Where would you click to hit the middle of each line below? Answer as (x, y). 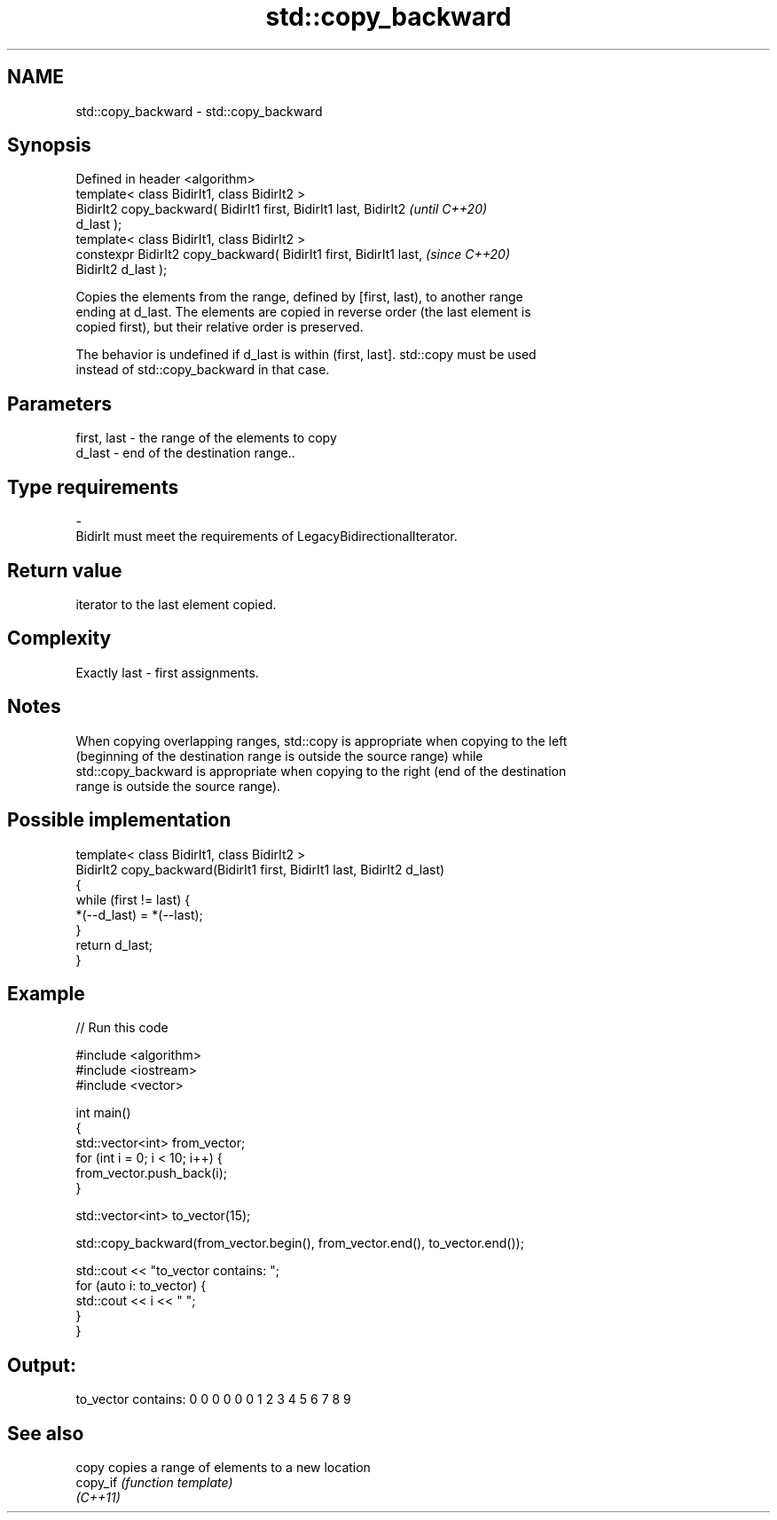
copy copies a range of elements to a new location (223, 1468)
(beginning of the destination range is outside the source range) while (279, 756)
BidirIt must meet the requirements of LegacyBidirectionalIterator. (267, 537)
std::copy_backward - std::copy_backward (199, 111)
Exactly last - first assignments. (167, 672)
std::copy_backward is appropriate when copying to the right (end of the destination (321, 771)
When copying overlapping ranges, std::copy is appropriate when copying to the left (322, 740)
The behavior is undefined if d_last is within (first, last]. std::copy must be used (306, 355)
